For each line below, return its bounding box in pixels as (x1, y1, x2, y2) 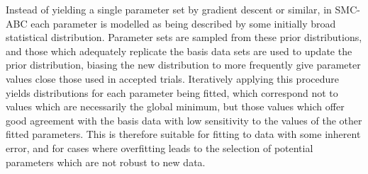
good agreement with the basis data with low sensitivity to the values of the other (6, 112, 362, 127)
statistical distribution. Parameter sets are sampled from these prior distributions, (6, 30, 362, 45)
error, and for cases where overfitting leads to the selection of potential (6, 140, 313, 155)
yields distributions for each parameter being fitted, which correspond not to (6, 85, 338, 100)
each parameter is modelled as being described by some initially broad (30, 16, 336, 30)
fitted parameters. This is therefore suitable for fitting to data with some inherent (6, 127, 361, 141)
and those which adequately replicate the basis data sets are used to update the (6, 43, 352, 58)
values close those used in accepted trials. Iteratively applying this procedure (6, 71, 339, 86)
